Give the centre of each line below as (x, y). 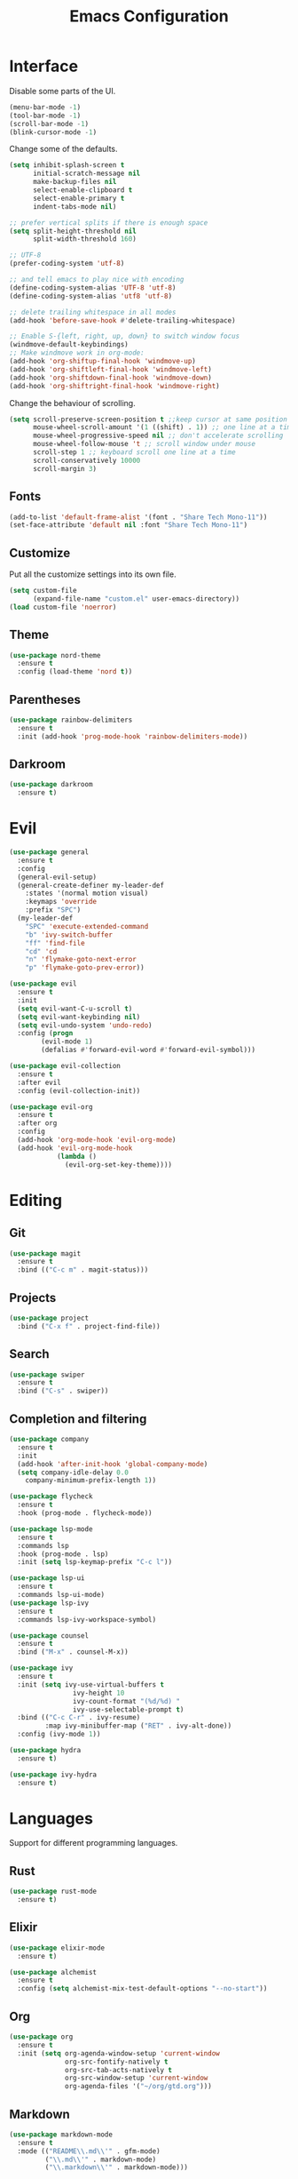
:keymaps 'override (61, 902)
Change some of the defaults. (63, 149)
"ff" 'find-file (55, 943)
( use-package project (49, 1318)
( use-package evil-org (51, 1107)
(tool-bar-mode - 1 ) (45, 116)
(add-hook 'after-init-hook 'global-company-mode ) (113, 1464)
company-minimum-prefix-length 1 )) (91, 1481)
